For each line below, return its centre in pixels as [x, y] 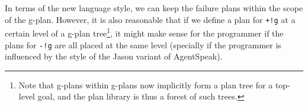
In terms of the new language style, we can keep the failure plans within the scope [154, 8]
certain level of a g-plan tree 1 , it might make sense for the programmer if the [144, 32]
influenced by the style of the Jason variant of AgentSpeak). [114, 56]
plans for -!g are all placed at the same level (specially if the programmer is [143, 44]
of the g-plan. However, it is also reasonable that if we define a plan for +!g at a [150, 19]
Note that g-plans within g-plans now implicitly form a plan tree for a [146, 85]
